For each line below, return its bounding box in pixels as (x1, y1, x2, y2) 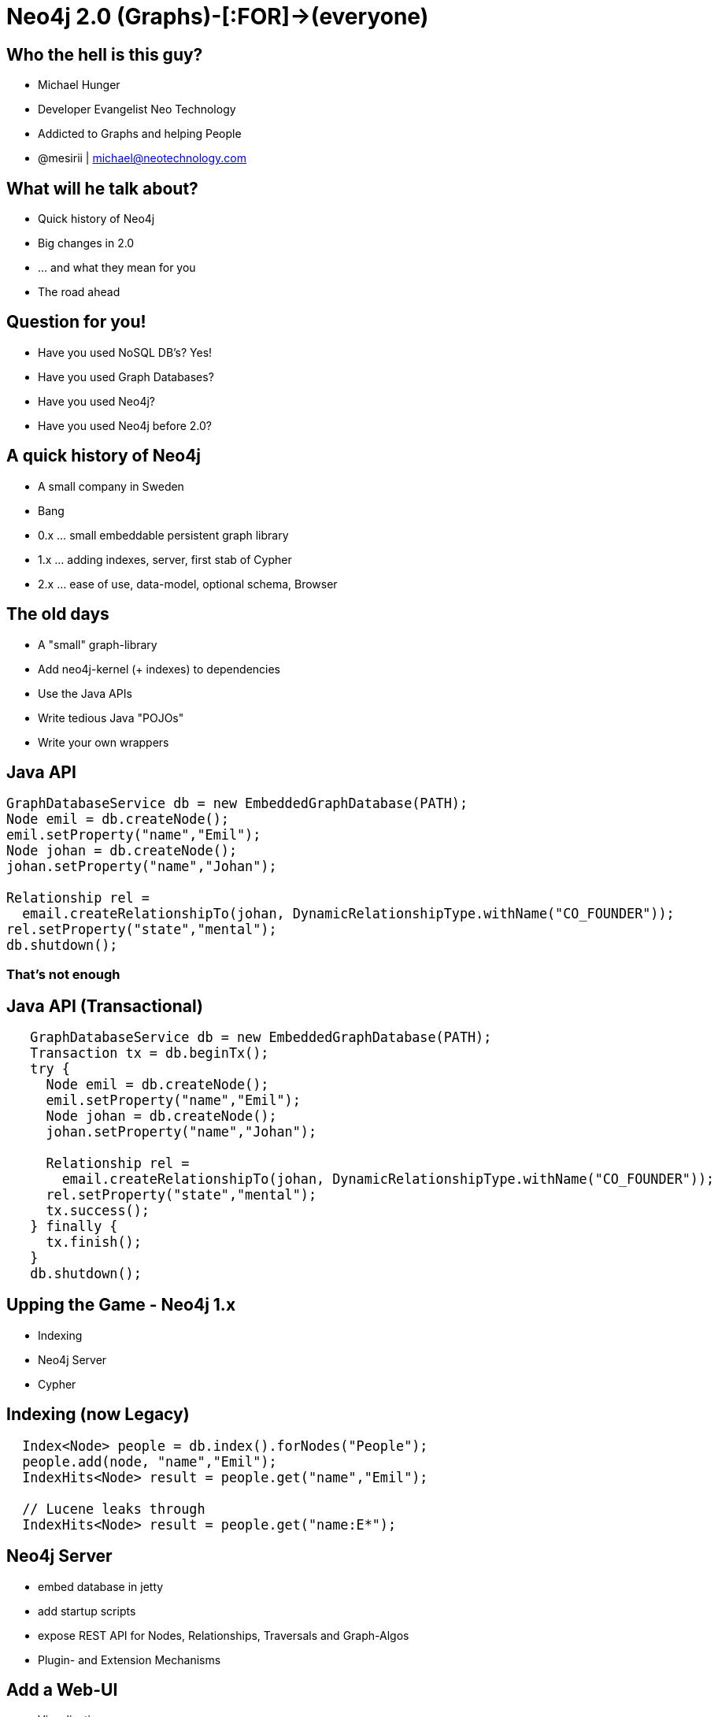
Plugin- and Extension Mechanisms (38, 1652, 221, 1667)
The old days (6, 604, 109, 625)
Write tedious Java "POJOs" (38, 710, 184, 725)
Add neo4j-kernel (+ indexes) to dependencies (38, 662, 280, 676)
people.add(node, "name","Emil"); (22, 1453, 277, 1470)
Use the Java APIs (38, 686, 132, 700)
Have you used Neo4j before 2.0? (38, 418, 213, 432)
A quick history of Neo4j (6, 446, 202, 466)
